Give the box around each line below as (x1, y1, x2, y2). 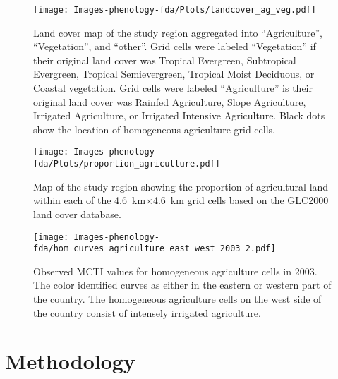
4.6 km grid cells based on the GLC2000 (152, 193, 329, 207)
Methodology (5, 347, 135, 375)
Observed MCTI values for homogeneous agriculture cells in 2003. (33, 263, 318, 278)
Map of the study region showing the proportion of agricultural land (33, 179, 329, 193)
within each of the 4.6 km (33, 193, 146, 207)
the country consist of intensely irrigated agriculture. (33, 305, 261, 320)
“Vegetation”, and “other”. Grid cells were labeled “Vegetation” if (33, 39, 316, 54)
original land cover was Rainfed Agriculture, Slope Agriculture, (33, 94, 306, 109)
